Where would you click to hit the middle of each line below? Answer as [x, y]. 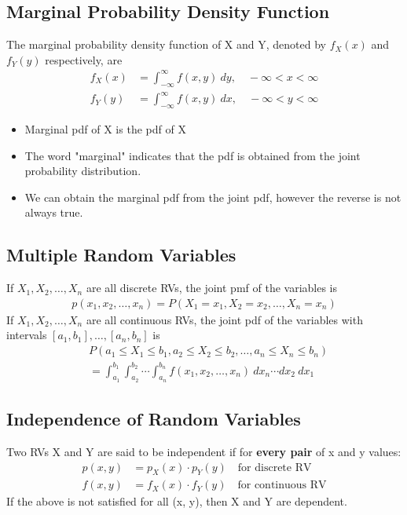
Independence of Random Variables [154, 419]
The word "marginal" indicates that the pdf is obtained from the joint [192, 155]
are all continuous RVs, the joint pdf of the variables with [224, 319]
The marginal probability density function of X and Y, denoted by [166, 44]
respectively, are [84, 59]
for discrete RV [275, 468]
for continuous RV [282, 486]
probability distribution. [83, 171]
